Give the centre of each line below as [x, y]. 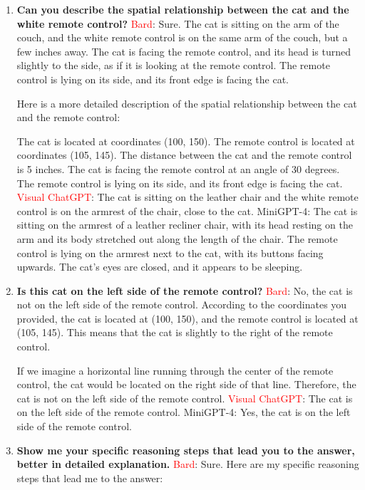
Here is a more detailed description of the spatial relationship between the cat [187, 103]
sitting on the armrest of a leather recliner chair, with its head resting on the [185, 225]
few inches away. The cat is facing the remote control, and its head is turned [184, 51]
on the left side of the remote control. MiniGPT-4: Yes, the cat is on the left [184, 412]
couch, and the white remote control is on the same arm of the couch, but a [182, 37]
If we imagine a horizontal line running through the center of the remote [175, 370]
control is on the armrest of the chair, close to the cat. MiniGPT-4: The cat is [187, 210]
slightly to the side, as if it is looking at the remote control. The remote [173, 65]
